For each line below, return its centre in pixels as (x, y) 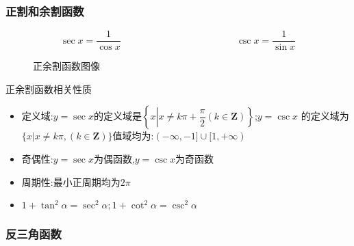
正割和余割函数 (45, 11)
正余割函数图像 (66, 66)
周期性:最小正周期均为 (71, 181)
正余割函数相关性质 (49, 88)
